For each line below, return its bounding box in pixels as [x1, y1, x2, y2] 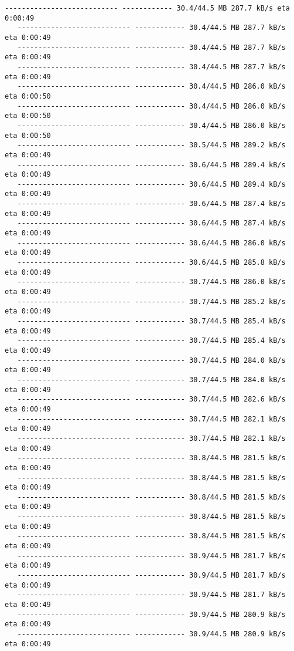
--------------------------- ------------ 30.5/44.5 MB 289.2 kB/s [17, 141, 286, 150]
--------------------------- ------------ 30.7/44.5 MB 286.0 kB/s [17, 278, 286, 286]
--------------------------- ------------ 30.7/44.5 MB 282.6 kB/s [17, 395, 286, 404]
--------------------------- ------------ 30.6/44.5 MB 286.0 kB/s [17, 238, 286, 247]
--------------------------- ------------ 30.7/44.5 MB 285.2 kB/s [17, 297, 286, 306]
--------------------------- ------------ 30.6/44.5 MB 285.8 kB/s [17, 258, 286, 267]
